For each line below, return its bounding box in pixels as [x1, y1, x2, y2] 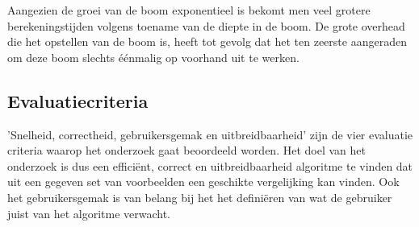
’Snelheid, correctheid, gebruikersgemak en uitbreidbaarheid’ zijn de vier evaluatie [7, 126, 413, 142]
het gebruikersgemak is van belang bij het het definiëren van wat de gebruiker [7, 188, 392, 205]
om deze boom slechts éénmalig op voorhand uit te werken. [7, 48, 300, 65]
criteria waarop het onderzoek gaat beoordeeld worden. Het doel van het [7, 142, 366, 159]
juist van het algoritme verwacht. [7, 204, 170, 221]
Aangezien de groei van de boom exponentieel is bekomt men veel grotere [7, 2, 371, 18]
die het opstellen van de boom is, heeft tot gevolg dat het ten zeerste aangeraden [7, 33, 407, 50]
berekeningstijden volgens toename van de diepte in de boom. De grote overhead [7, 17, 405, 34]
